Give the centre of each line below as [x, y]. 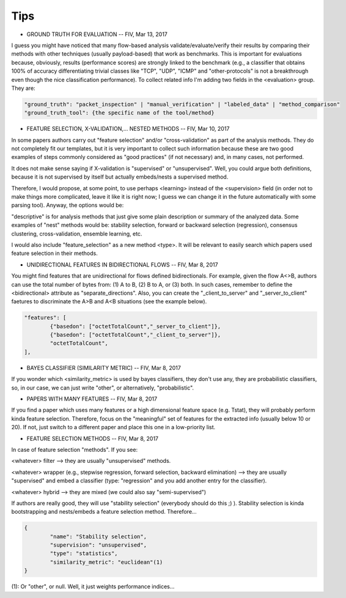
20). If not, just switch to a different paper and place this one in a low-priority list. [113, 427]
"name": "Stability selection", [98, 536]
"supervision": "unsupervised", [98, 545]
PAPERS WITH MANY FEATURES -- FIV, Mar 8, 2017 [92, 399]
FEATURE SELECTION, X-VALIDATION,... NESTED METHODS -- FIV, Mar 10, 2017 [128, 129]
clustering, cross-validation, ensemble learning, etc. [77, 234]
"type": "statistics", [84, 554]
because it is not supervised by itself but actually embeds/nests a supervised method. [120, 177]
